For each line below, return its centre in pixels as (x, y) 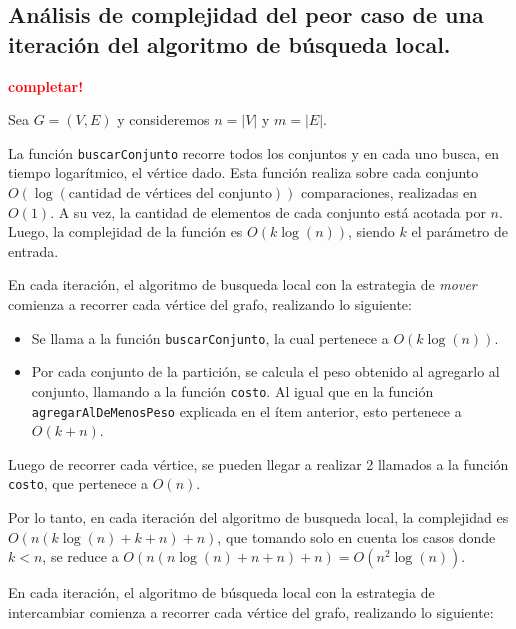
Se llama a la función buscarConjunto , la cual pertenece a (210, 337)
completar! (46, 85)
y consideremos (163, 119)
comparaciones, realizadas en (389, 192)
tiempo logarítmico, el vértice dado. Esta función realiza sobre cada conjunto (243, 172)
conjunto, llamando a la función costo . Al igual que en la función (232, 390)
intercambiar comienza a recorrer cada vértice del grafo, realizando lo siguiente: (251, 611)
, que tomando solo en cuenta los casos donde (356, 536)
